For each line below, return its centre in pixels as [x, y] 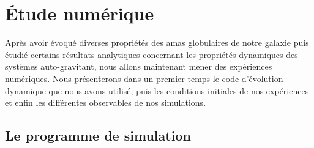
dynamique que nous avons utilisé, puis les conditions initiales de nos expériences [157, 90]
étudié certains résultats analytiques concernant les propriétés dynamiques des [151, 54]
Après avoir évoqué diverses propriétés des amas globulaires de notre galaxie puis [157, 43]
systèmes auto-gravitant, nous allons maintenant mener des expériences [139, 66]
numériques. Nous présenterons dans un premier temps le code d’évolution [144, 78]
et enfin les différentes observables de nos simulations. [106, 102]
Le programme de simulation [98, 135]
